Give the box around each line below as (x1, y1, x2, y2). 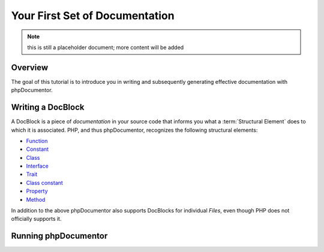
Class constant (26, 179, 63, 186)
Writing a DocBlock (11, 102, 85, 113)
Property (26, 187, 48, 195)
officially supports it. (11, 215, 62, 223)
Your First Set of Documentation (11, 9, 175, 22)
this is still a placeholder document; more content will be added (27, 44, 184, 51)
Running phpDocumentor (11, 231, 108, 241)
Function (26, 137, 48, 144)
